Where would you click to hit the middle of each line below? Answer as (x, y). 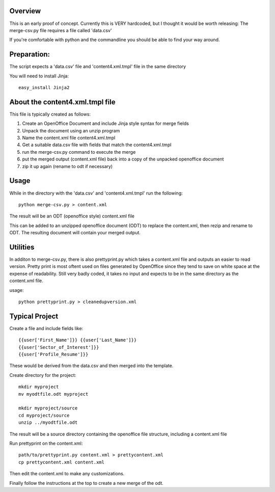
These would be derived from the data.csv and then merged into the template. (91, 366)
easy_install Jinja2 (44, 87)
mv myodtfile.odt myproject (53, 394)
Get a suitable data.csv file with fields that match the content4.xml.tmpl (97, 145)
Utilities (22, 247)
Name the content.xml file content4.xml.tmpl (69, 138)
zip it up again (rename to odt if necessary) (67, 166)
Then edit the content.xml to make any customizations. (67, 474)
